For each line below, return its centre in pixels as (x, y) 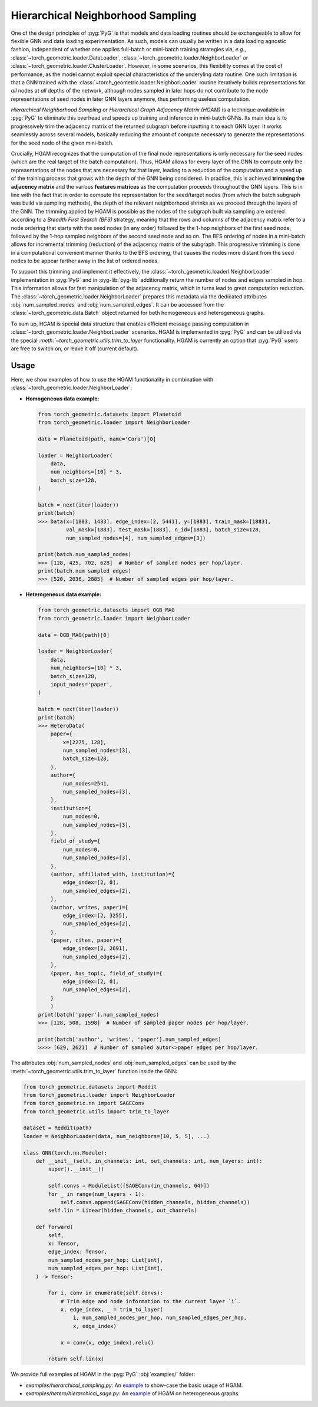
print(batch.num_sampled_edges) (85, 571)
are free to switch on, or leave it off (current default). (75, 349)
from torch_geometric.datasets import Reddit (90, 1087)
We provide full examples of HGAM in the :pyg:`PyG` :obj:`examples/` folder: (103, 1375)
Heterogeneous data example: (64, 594)
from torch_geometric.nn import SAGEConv (84, 1103)
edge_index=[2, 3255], (96, 915)
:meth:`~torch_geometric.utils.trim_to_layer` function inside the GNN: (94, 1071)
